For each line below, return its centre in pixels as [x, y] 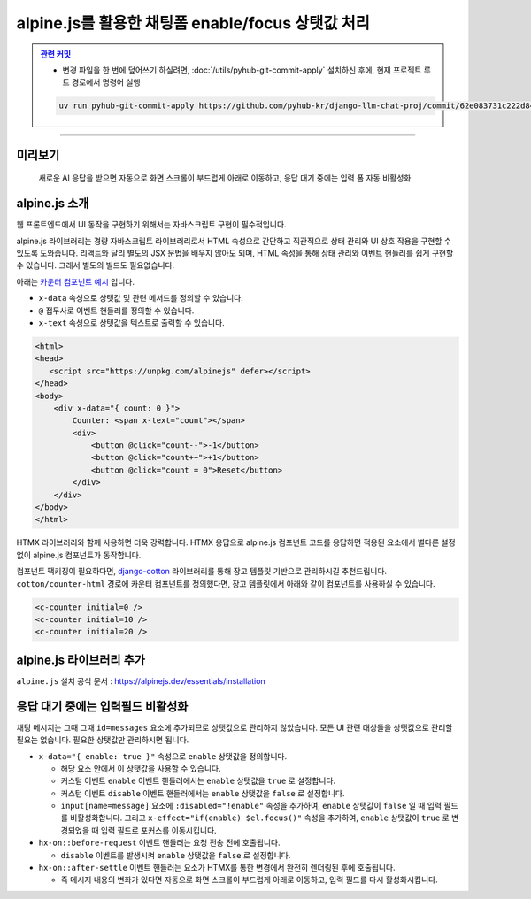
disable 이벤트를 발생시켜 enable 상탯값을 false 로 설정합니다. [176, 855]
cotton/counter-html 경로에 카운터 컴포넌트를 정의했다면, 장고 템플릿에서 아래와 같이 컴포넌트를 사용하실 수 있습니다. [226, 583]
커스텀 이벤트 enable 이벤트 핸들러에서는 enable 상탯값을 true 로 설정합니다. [198, 781]
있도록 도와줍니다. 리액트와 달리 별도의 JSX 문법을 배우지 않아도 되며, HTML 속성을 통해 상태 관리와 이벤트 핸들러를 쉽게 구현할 [235, 253]
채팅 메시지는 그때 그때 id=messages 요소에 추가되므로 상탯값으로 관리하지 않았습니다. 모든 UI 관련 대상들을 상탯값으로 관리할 [235, 727]
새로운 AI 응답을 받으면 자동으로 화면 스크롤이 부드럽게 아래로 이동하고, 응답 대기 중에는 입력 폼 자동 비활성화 [225, 178]
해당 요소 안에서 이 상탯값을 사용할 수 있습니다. [141, 768]
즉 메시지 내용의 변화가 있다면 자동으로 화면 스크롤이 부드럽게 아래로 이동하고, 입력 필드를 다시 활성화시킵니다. [249, 880]
